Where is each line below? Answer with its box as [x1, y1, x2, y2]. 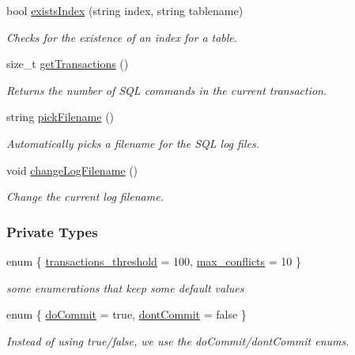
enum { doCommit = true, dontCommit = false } [6, 306, 247, 323]
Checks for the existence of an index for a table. [6, 28, 238, 45]
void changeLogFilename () [6, 161, 138, 178]
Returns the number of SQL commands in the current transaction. [6, 81, 327, 98]
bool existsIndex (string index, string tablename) [6, 2, 244, 18]
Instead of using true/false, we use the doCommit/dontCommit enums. [6, 332, 349, 349]
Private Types [6, 221, 98, 241]
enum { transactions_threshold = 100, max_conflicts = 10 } [6, 252, 301, 269]
